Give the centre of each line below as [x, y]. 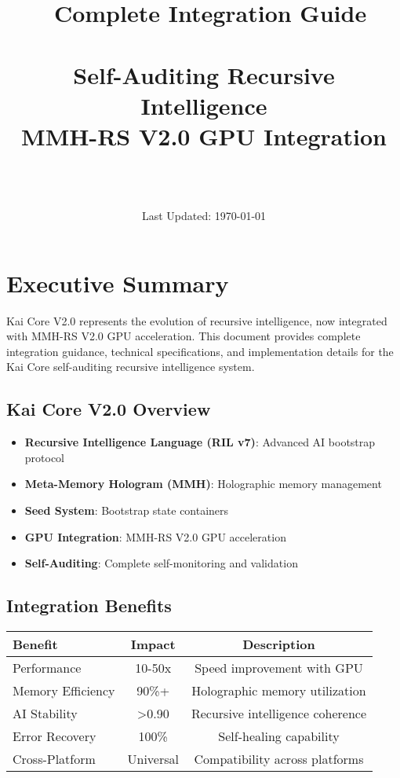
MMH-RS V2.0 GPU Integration [204, 136]
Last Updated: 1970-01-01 [204, 216]
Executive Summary [118, 283]
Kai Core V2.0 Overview [109, 409]
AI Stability [45, 713]
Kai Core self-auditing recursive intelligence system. [131, 367]
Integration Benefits [89, 606]
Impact [153, 644]
